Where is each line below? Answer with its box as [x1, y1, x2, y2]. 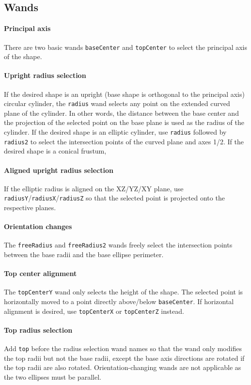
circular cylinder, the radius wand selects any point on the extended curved [4, 98, 230, 108]
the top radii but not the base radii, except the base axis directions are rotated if [4, 353, 245, 363]
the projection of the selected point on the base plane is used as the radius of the [4, 117, 244, 127]
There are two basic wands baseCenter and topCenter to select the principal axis [4, 42, 247, 52]
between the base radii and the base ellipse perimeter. [4, 249, 164, 260]
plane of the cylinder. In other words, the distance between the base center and [4, 108, 239, 118]
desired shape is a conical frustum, [4, 146, 107, 156]
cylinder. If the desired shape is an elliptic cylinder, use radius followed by [4, 127, 227, 137]
